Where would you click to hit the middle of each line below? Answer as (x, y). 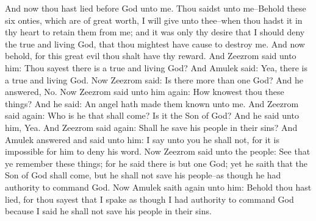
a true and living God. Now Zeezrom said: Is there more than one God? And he (154, 79)
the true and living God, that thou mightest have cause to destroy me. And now (155, 44)
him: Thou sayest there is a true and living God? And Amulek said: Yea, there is (156, 67)
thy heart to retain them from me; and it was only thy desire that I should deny (155, 32)
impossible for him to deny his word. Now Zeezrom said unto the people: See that (158, 151)
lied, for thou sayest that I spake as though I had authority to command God (149, 199)
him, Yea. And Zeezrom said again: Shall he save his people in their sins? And (151, 127)
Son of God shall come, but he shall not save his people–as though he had (143, 175)
